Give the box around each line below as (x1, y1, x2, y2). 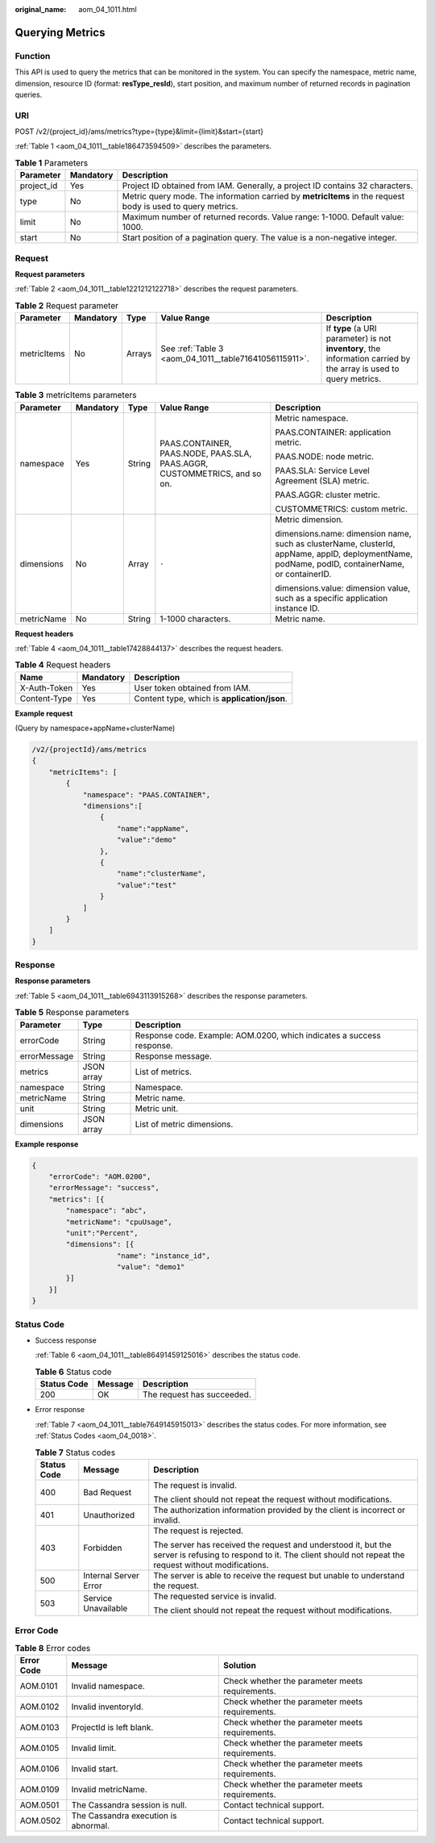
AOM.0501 (19, 1799, 60, 1811)
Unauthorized (83, 1509, 135, 1520)
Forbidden (83, 1542, 122, 1553)
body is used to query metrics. (122, 201, 238, 212)
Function (14, 50, 51, 61)
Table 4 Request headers (14, 659, 111, 671)
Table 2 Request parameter (14, 299, 118, 311)
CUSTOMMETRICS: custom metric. (275, 503, 408, 514)
